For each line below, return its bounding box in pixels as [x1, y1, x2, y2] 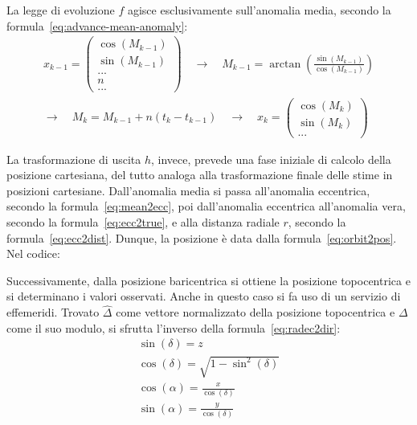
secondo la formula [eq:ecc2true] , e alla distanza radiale [6, 214, 280, 230]
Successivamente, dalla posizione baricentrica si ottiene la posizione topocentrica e [6, 272, 411, 288]
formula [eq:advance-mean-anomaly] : [6, 17, 188, 34]
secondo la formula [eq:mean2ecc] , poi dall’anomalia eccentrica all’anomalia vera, [6, 198, 406, 215]
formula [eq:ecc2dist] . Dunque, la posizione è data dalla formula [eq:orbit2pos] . [6, 229, 397, 246]
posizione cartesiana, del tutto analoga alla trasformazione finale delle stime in [6, 166, 393, 183]
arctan [269, 58, 301, 70]
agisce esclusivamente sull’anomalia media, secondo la [127, 2, 391, 18]
